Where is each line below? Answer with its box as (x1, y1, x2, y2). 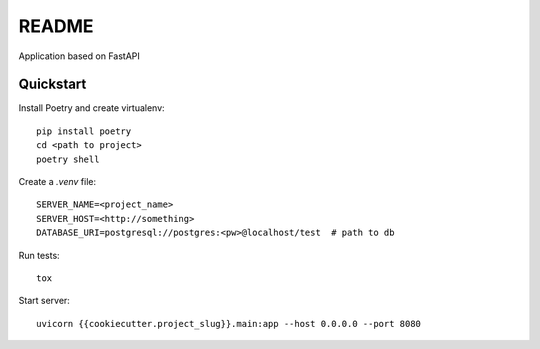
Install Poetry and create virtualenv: (18, 102, 165, 114)
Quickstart (18, 76, 87, 93)
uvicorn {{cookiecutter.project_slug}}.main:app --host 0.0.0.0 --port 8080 (36, 318, 422, 329)
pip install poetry (36, 125, 132, 137)
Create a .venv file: (18, 176, 97, 188)
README (18, 15, 94, 37)
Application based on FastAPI (18, 50, 140, 62)
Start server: (18, 295, 70, 307)
